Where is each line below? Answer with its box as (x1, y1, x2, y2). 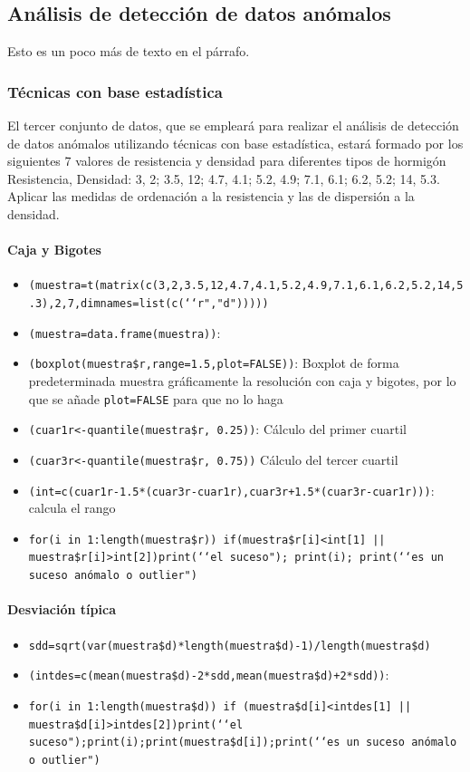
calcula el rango (28, 498, 116, 517)
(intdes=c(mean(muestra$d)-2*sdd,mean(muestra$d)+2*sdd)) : (28, 665, 389, 684)
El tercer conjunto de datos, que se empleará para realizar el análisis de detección (7, 116, 459, 135)
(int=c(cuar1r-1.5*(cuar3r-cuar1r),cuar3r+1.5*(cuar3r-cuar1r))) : (28, 480, 435, 499)
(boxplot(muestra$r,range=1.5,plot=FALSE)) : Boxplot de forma (28, 353, 399, 372)
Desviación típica (7, 600, 116, 619)
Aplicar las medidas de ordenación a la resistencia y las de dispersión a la (7, 187, 415, 206)
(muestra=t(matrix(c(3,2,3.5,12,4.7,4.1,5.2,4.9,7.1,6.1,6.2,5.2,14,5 (28, 279, 464, 293)
